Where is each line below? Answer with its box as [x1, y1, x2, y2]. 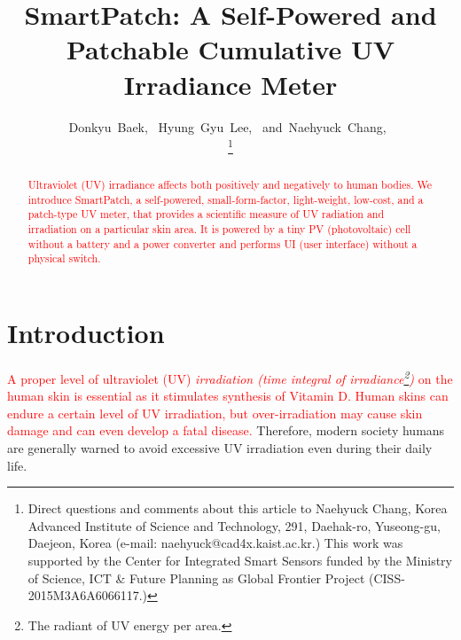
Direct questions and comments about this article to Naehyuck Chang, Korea [27, 499, 448, 518]
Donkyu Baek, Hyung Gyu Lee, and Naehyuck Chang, [68, 117, 387, 136]
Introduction [7, 315, 165, 351]
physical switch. [27, 251, 101, 266]
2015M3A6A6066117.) [27, 586, 147, 605]
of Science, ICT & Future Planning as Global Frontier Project [27, 568, 365, 587]
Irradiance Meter [123, 66, 338, 102]
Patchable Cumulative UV [66, 31, 395, 67]
